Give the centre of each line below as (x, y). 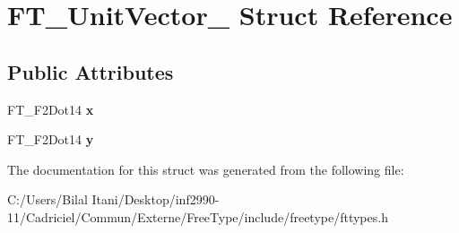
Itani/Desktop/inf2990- (156, 199)
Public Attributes (91, 71)
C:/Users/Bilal (48, 199)
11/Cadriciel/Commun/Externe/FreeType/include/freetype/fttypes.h (198, 216)
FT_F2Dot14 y (51, 139)
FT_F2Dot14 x (51, 109)
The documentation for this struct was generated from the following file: (206, 169)
